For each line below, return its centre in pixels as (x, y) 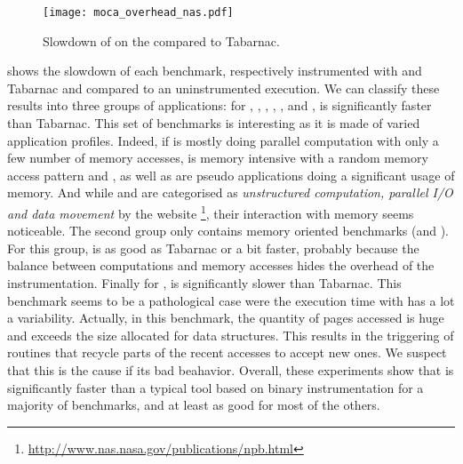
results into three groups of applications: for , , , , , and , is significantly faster (220, 105)
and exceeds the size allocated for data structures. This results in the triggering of (231, 335)
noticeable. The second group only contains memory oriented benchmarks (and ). (228, 231)
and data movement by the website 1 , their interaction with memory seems (211, 212)
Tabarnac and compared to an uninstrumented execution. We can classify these (224, 88)
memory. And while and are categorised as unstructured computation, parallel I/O (230, 192)
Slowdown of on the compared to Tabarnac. (161, 40)
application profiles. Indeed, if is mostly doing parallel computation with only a (223, 140)
